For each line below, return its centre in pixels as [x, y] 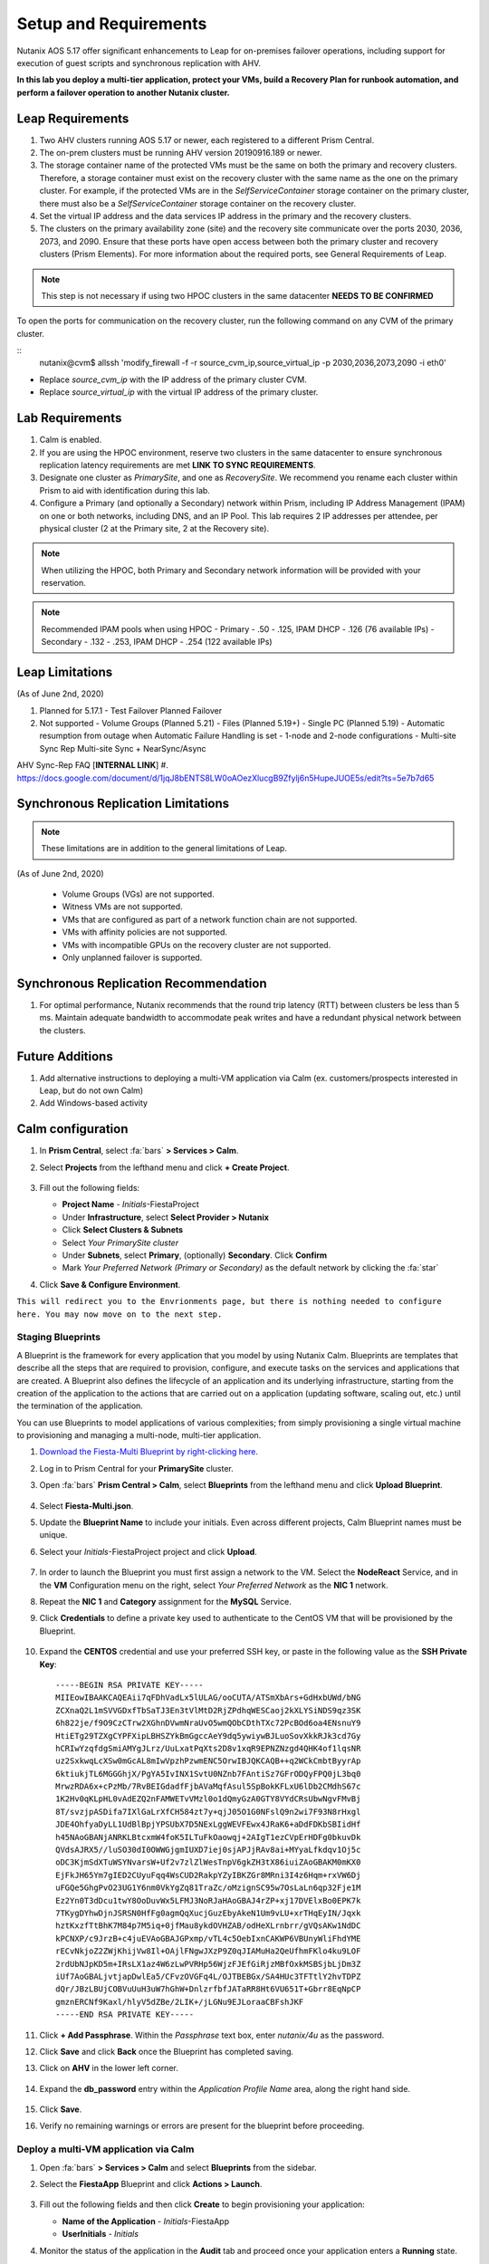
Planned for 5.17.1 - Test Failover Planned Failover [131, 710]
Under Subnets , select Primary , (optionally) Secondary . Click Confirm [195, 1255]
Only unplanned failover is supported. [132, 958]
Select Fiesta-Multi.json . [86, 1506]
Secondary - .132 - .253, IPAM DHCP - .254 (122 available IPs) [157, 642]
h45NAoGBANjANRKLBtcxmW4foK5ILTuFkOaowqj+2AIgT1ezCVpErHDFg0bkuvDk [208, 1837]
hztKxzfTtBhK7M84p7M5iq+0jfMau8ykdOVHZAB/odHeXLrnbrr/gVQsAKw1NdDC [208, 1926]
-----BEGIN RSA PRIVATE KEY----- [129, 1685]
